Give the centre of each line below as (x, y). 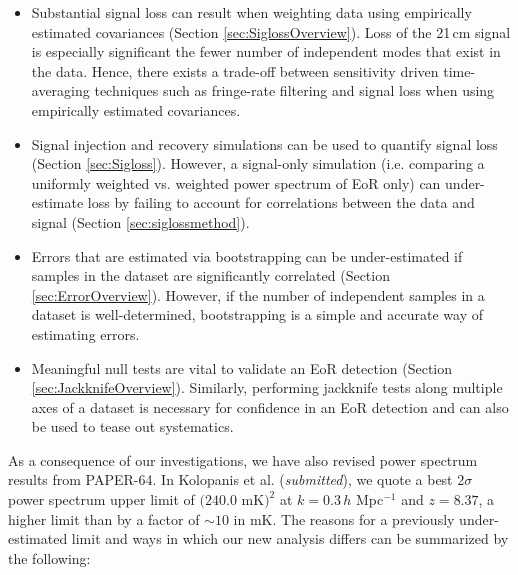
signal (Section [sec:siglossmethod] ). (140, 221)
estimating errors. (85, 333)
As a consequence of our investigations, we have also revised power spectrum (243, 459)
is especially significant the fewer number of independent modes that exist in (266, 51)
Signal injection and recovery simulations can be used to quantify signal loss (264, 143)
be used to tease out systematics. (132, 426)
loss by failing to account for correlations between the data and (281, 202)
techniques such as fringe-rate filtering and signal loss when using (294, 90)
